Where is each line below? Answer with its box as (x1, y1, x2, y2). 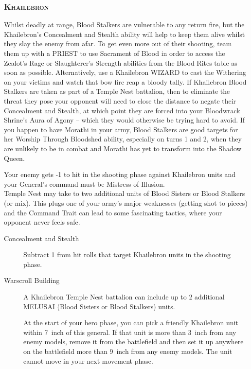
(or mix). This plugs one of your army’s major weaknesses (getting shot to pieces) (4, 197, 248, 208)
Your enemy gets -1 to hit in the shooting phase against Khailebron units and (4, 169, 236, 179)
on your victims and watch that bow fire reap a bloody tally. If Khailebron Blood (4, 76, 247, 87)
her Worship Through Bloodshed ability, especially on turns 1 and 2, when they (4, 134, 242, 144)
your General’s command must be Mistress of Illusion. (4, 178, 165, 189)
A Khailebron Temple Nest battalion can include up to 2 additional (23, 292, 225, 302)
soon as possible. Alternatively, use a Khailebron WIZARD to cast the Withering (4, 67, 246, 77)
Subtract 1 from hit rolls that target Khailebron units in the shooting (23, 249, 231, 260)
